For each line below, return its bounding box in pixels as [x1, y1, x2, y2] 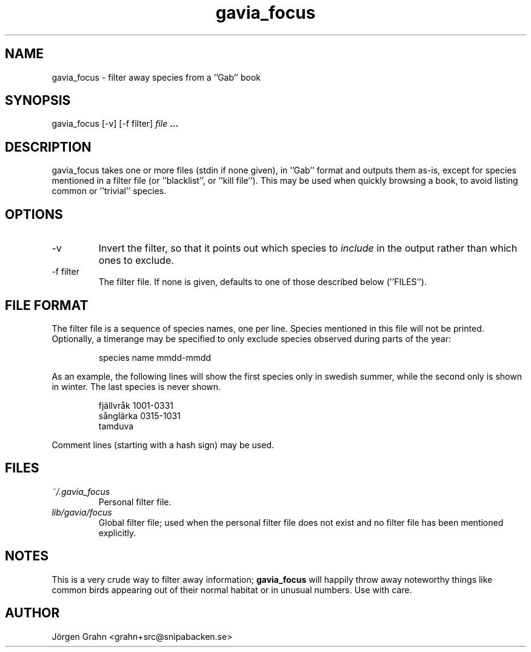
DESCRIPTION [5, 139, 92, 155]
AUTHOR [5, 605, 60, 621]
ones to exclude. [98, 254, 174, 267]
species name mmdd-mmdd [98, 352, 212, 363]
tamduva [98, 420, 134, 431]
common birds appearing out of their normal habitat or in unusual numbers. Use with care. [52, 584, 412, 595]
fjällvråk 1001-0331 [98, 400, 174, 411]
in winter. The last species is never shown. [52, 381, 221, 392]
